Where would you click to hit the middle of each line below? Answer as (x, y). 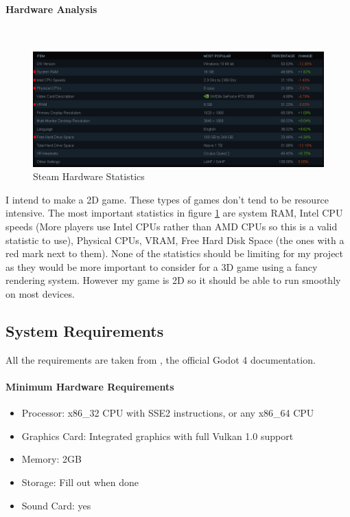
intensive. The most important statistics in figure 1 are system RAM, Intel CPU (174, 213)
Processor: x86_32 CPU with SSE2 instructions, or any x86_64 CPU (168, 413)
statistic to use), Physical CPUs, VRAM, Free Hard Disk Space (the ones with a (175, 240)
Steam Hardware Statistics (89, 176)
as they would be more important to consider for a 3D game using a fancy (162, 266)
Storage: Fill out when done (80, 482)
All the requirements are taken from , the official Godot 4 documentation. (161, 359)
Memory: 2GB (51, 459)
